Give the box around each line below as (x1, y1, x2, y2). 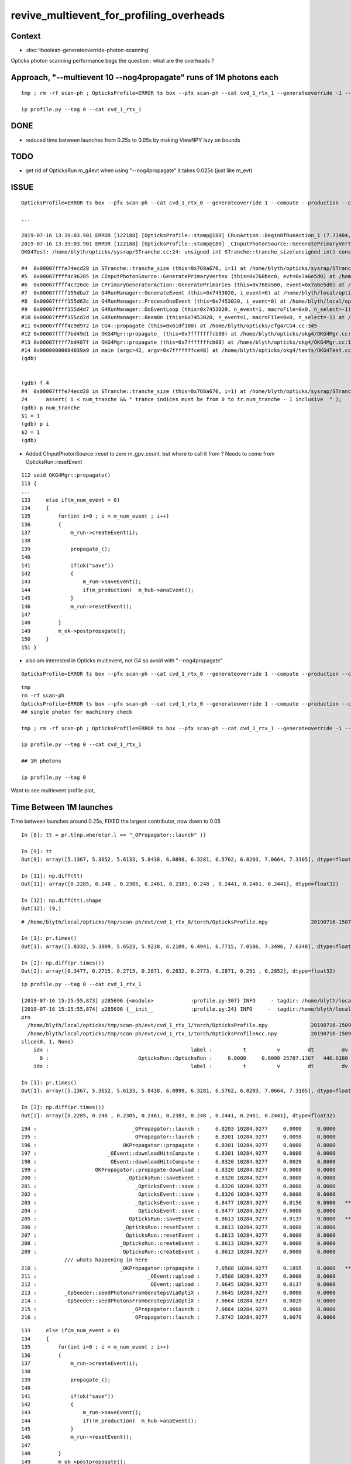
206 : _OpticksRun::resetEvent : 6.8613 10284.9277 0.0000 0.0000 (21, 1224, 336, 1230)
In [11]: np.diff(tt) (21, 873, 83, 879)
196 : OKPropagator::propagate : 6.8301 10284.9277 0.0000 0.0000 (21, 1142, 336, 1148)
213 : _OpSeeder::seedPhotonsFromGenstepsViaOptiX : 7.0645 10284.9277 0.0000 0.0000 (21, 1289, 336, 1296)
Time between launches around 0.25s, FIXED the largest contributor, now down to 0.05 (11, 817, 221, 825)
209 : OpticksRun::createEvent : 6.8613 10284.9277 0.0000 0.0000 (21, 1248, 336, 1255)
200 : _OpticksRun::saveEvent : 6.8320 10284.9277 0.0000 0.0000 (21, 1175, 336, 1181)
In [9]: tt (21, 848, 53, 854)
